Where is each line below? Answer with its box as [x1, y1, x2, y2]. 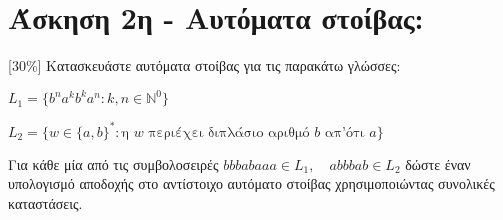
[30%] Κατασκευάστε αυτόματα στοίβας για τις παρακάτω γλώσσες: [8, 55, 401, 76]
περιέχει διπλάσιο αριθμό [148, 125, 310, 140]
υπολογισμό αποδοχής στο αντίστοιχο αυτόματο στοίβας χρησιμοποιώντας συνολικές [8, 173, 495, 194]
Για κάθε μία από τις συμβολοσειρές [8, 153, 219, 174]
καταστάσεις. [8, 192, 83, 213]
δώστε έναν [405, 153, 471, 174]
